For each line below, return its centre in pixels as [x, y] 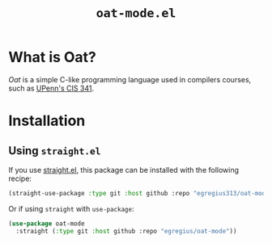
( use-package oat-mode [47, 224]
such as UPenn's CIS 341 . [51, 88]
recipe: [20, 178]
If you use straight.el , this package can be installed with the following [124, 170]
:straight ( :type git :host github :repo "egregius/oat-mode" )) [126, 231]
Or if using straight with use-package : [71, 208]
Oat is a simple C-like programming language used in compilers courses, [130, 79]
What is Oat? [53, 57]
